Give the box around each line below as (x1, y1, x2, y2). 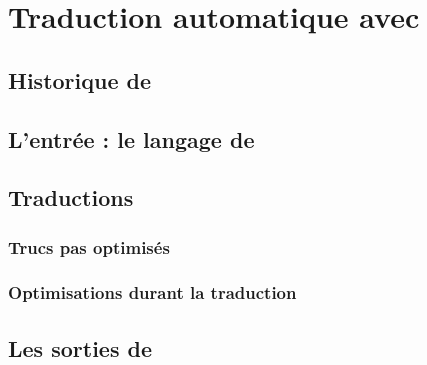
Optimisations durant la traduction (8, 280, 297, 305)
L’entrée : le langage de (8, 123, 255, 154)
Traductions (8, 182, 134, 213)
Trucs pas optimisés (8, 234, 170, 259)
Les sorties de (8, 332, 152, 363)
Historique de (8, 64, 152, 95)
